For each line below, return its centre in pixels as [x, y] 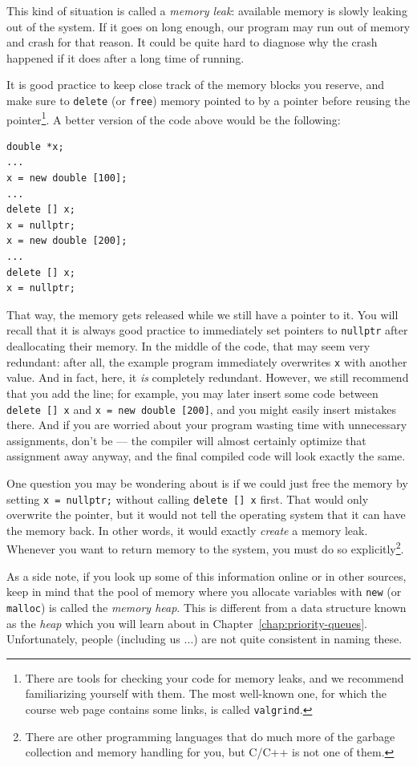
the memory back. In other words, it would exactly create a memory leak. [187, 530]
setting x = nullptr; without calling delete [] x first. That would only [188, 499]
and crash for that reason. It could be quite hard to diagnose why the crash [192, 42]
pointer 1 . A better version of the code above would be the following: [174, 118]
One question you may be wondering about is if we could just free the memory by [207, 482]
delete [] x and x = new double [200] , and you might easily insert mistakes [201, 409]
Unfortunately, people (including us [93, 639]
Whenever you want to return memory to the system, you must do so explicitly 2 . [205, 548]
